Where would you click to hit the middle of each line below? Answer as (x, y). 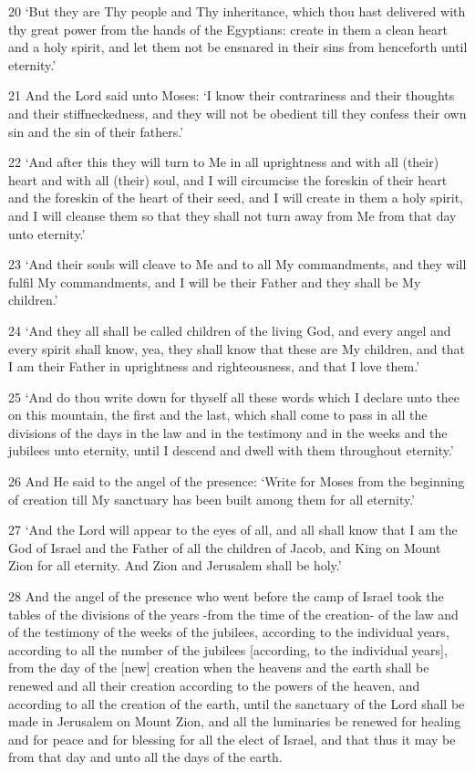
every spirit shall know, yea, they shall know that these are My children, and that (237, 348)
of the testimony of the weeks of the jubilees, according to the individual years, (229, 632)
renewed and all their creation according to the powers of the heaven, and (214, 685)
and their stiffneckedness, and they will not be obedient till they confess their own (237, 113)
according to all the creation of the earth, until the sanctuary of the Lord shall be (237, 703)
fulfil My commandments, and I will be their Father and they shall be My (215, 282)
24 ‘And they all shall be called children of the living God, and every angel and (230, 330)
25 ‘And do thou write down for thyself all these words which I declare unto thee (234, 396)
